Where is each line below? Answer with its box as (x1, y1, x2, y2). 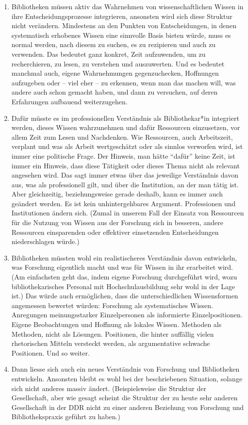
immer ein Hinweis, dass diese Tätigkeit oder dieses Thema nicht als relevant (11, 160, 240, 170)
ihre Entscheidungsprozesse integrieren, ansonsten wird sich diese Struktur (11, 11, 232, 21)
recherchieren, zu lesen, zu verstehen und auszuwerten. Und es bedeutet (11, 58, 225, 68)
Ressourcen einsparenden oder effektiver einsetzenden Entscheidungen (11, 227, 219, 237)
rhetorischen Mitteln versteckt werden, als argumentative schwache (11, 338, 210, 348)
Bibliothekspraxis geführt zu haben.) (11, 411, 120, 422)
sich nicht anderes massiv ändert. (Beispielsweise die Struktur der (11, 383, 206, 393)
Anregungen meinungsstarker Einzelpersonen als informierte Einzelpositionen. (11, 310, 243, 320)
